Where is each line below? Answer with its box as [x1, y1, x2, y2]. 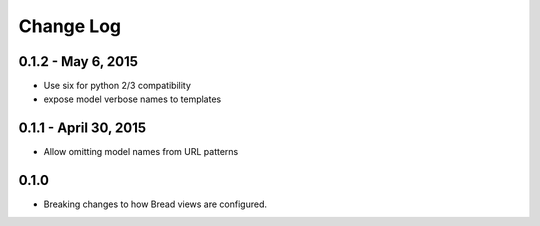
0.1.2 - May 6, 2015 [18, 53, 139, 70]
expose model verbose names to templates [43, 93, 222, 105]
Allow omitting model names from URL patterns [43, 146, 239, 158]
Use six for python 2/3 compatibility [43, 80, 192, 92]
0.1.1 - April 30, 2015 [18, 120, 147, 137]
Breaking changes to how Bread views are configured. [43, 198, 268, 210]
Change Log [18, 15, 122, 37]
